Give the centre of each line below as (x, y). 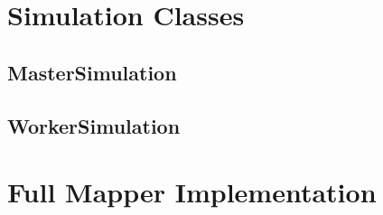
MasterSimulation (92, 72)
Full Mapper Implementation (192, 192)
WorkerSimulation (94, 125)
